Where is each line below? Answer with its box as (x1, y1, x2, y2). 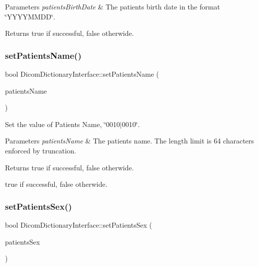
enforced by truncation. (5, 145, 76, 155)
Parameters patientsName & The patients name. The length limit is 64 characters (5, 135, 254, 146)
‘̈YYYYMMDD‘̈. (5, 11, 55, 21)
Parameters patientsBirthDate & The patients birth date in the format (5, 1, 220, 11)
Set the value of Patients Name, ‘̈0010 (5, 119, 120, 129)
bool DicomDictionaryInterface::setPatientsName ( (5, 69, 159, 79)
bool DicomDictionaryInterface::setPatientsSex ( (5, 219, 152, 230)
